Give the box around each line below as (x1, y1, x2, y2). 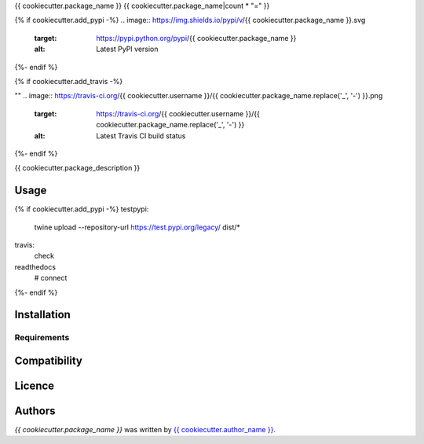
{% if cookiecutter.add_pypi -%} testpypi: (14, 204, 149, 214)
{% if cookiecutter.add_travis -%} (14, 76, 123, 86)
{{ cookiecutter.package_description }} (14, 163, 141, 173)
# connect (34, 273, 68, 283)
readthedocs (14, 262, 57, 271)
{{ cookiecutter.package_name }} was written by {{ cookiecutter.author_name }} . (14, 425, 276, 435)
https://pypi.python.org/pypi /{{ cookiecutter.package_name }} (96, 33, 297, 42)
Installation (14, 308, 71, 321)
